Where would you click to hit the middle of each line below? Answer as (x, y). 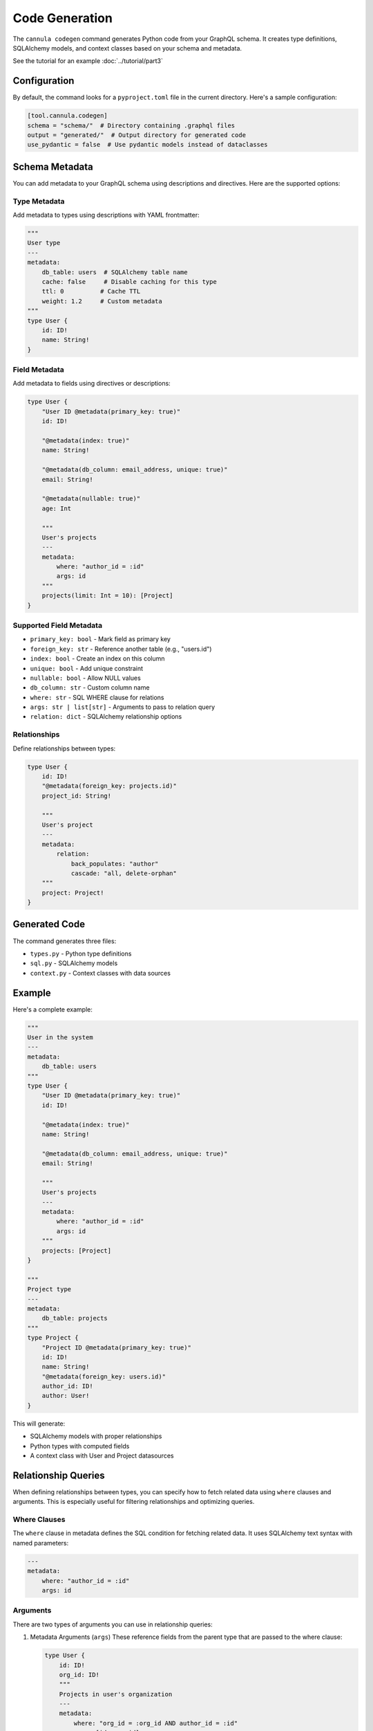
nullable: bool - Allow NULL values (85, 678)
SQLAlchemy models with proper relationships (96, 1436)
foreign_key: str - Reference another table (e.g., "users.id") (121, 649)
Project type (49, 1289)
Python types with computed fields (80, 1446)
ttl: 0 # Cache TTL (91, 292)
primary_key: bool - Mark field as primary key (100, 639)
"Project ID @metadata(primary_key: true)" (116, 1347)
